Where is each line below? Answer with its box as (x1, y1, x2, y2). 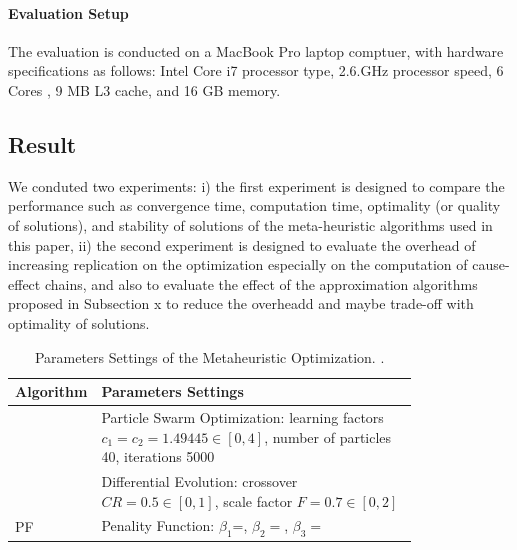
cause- (472, 254, 510, 275)
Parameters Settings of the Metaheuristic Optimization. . (34, 346, 385, 367)
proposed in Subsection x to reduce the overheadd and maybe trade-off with (8, 293, 474, 314)
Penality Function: (101, 515, 215, 536)
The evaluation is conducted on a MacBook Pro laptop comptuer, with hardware (8, 40, 504, 61)
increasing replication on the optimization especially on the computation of (8, 254, 468, 275)
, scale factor (214, 490, 293, 511)
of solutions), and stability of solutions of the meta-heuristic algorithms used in (8, 214, 493, 235)
